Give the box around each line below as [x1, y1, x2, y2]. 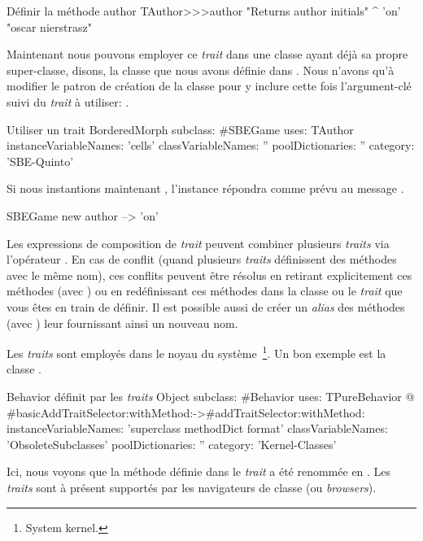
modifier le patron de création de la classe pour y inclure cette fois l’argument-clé [7, 77, 412, 94]
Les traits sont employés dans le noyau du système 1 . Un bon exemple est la [7, 342, 386, 361]
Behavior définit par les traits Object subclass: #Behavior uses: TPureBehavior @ [7, 387, 415, 404]
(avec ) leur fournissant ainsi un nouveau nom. [7, 314, 238, 331]
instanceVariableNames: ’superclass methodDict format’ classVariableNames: [7, 420, 388, 437]
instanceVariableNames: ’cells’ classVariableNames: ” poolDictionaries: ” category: [7, 137, 415, 154]
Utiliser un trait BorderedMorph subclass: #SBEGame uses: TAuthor [7, 120, 354, 137]
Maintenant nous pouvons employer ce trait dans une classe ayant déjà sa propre [7, 46, 408, 63]
